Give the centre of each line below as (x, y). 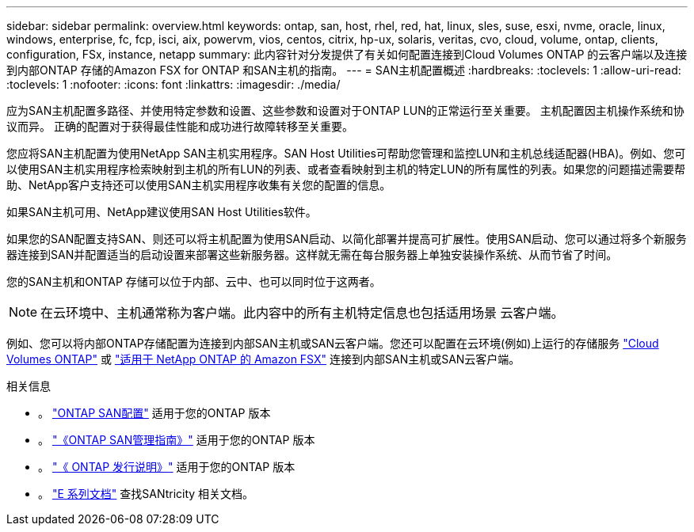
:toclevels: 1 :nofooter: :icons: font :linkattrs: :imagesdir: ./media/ (173, 84)
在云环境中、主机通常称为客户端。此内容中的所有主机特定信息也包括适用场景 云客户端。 (302, 313)
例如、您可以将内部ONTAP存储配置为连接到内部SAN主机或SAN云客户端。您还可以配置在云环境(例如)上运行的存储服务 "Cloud (333, 343)
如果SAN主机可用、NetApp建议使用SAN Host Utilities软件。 (162, 212)
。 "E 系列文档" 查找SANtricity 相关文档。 (146, 494)
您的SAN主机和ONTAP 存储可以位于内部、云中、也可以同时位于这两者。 (194, 281)
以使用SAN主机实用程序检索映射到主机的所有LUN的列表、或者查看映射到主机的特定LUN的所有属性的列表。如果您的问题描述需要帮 (346, 169)
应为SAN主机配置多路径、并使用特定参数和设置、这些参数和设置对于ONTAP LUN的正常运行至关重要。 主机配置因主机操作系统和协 (345, 110)
